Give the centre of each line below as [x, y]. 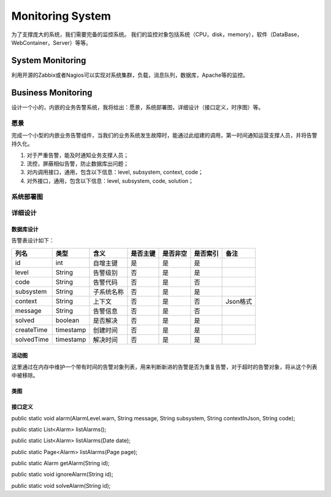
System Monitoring [49, 60]
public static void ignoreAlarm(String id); [62, 474]
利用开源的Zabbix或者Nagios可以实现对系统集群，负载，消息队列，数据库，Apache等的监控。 [130, 75]
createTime [31, 329]
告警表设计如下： [33, 241]
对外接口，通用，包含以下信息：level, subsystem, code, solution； [110, 180]
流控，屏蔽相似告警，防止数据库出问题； [78, 164]
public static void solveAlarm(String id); [61, 485]
